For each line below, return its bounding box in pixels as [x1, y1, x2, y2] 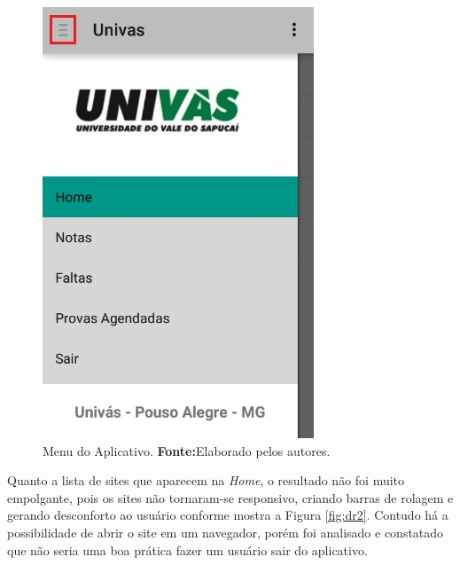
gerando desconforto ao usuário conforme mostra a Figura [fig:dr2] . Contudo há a [7, 506, 448, 524]
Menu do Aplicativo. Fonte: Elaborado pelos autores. [43, 441, 331, 459]
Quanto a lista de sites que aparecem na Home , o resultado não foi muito [7, 471, 405, 490]
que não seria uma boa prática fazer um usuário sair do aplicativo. [7, 540, 368, 559]
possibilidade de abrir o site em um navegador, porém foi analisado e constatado [7, 522, 444, 541]
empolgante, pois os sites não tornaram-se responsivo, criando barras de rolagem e [7, 488, 454, 506]
